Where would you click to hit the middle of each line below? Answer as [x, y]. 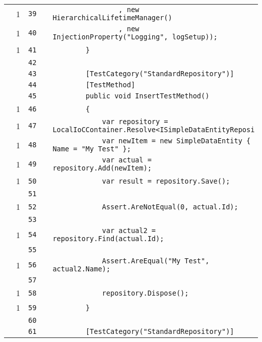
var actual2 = [129, 231]
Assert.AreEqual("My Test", [156, 261]
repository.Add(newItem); [102, 168]
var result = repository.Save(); [166, 181]
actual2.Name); [81, 269]
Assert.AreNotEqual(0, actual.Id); [170, 207]
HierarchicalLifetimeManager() [112, 18]
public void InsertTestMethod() [147, 96]
